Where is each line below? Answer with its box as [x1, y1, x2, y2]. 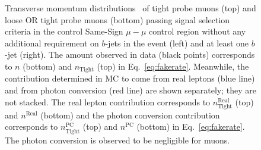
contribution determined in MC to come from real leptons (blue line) [5, 72, 255, 85]
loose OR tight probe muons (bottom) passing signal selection [5, 13, 230, 26]
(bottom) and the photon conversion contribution [40, 108, 220, 121]
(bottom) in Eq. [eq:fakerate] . [136, 120, 245, 133]
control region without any [148, 25, 246, 37]
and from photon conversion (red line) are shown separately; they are [5, 84, 256, 96]
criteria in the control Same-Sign [5, 25, 123, 37]
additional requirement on [5, 36, 99, 49]
